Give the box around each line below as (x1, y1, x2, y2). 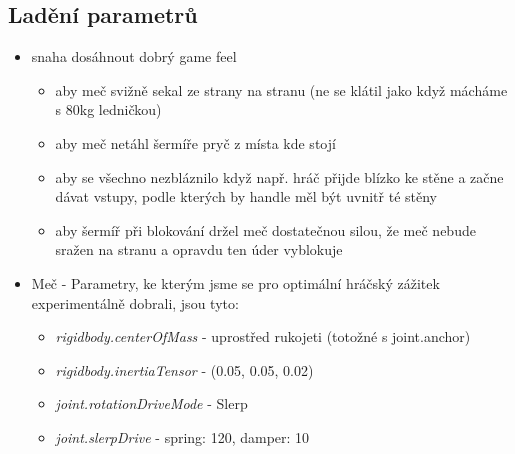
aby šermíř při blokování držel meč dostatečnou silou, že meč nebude (55, 219, 476, 240)
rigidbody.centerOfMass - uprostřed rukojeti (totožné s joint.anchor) (55, 326, 471, 347)
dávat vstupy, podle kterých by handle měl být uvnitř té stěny (55, 186, 437, 207)
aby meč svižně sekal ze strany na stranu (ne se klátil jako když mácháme (55, 79, 508, 100)
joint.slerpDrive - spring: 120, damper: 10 (55, 426, 310, 447)
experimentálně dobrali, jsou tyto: (31, 292, 239, 313)
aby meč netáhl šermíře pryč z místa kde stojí (55, 132, 336, 153)
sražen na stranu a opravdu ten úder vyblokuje (55, 239, 343, 260)
